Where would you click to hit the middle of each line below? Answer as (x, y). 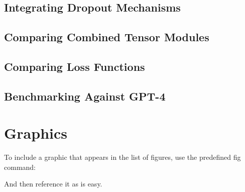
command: (20, 167)
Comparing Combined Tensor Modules (107, 37)
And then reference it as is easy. (53, 184)
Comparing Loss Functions (75, 66)
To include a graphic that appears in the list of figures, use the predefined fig (122, 157)
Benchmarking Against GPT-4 (85, 96)
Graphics (36, 133)
